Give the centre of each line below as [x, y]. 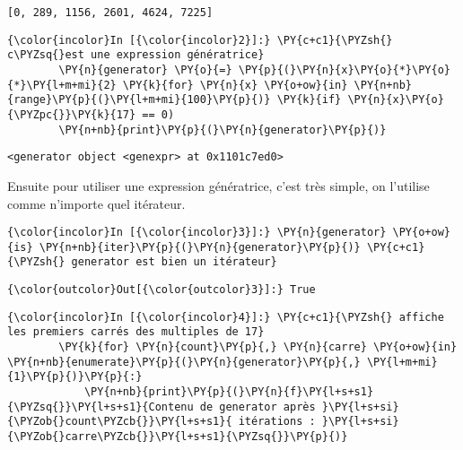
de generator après [258, 407]
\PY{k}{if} [309, 100]
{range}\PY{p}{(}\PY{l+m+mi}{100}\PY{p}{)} [139, 100]
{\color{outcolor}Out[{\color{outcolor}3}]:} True [162, 290]
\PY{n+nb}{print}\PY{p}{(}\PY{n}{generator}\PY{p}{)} [223, 130]
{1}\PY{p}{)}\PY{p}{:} [75, 377]
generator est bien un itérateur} [174, 262]
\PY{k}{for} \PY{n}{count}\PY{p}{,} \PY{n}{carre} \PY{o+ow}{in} [258, 347]
